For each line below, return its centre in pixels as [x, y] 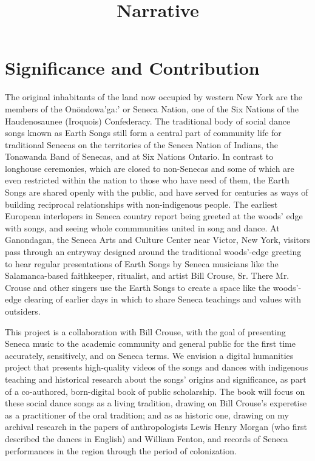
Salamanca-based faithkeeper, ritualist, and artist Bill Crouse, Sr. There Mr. [147, 275]
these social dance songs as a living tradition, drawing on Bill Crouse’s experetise [156, 403]
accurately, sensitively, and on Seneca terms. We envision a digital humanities [149, 355]
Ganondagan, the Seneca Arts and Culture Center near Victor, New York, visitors [158, 240]
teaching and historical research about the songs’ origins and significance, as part [156, 379]
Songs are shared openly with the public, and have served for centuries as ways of [157, 192]
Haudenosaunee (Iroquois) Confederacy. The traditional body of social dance [148, 121]
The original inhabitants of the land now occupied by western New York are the [154, 97]
